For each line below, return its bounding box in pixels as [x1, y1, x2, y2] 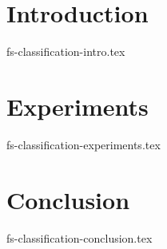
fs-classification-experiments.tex [6, 136, 161, 152]
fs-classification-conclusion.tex [6, 229, 153, 246]
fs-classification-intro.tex [6, 43, 125, 60]
